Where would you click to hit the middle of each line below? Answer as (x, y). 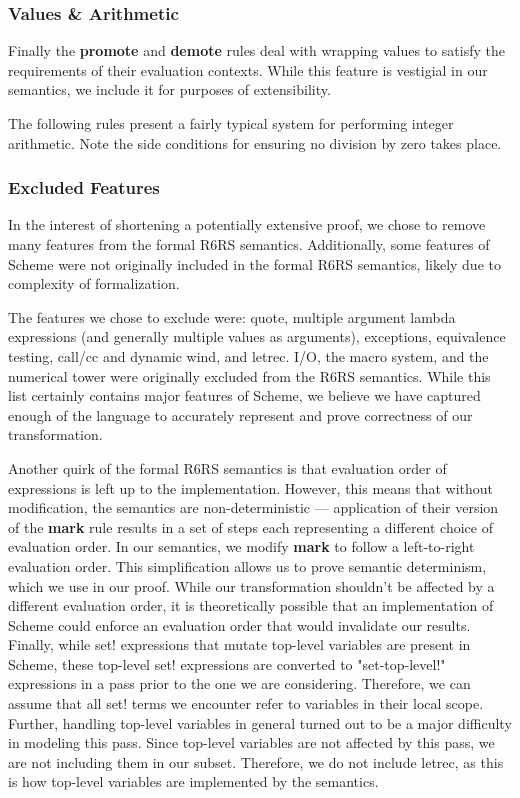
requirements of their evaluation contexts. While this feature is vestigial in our (248, 69)
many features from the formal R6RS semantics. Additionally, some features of (249, 244)
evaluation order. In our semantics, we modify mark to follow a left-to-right (241, 546)
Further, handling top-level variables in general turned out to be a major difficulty (260, 722)
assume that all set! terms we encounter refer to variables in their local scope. (246, 703)
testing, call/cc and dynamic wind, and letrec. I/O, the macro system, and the (248, 355)
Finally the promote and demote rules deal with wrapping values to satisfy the (256, 50)
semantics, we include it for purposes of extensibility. (169, 89)
